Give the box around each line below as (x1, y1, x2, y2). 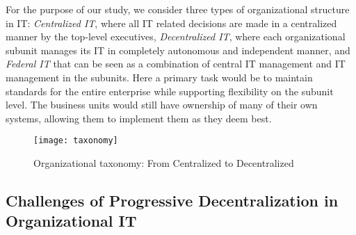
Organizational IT (6, 210, 137, 232)
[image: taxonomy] (33, 136, 118, 146)
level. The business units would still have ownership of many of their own (6, 97, 318, 112)
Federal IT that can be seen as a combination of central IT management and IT (6, 56, 346, 71)
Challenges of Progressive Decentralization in (6, 189, 339, 211)
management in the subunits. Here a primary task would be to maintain (6, 70, 313, 84)
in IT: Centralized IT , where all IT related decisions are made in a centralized (6, 15, 337, 30)
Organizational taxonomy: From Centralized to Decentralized (33, 156, 294, 170)
